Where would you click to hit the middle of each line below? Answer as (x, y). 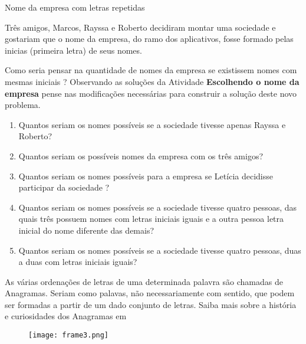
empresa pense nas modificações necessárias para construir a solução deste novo (151, 93)
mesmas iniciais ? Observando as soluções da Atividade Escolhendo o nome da (152, 81)
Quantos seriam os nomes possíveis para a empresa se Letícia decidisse (146, 176)
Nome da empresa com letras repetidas (75, 7)
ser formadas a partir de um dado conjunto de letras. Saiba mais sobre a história (151, 304)
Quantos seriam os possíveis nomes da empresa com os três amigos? (141, 155)
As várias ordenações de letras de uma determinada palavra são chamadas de (144, 281)
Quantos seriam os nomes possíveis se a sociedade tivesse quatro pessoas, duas (160, 250)
